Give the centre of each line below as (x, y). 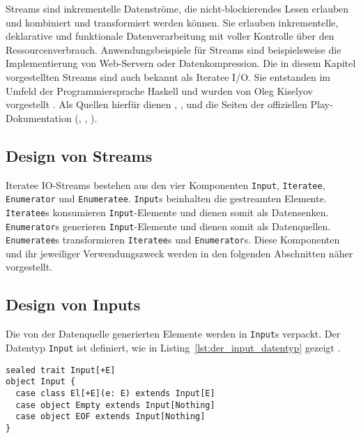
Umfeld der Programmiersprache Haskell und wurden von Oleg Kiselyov (159, 90)
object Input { (41, 382)
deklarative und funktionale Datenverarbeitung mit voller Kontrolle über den (170, 36)
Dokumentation (39, 118)
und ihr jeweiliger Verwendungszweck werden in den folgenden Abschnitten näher (179, 253)
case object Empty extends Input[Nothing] (115, 405)
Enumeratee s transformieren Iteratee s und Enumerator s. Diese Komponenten (173, 240)
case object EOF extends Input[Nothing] (110, 417)
